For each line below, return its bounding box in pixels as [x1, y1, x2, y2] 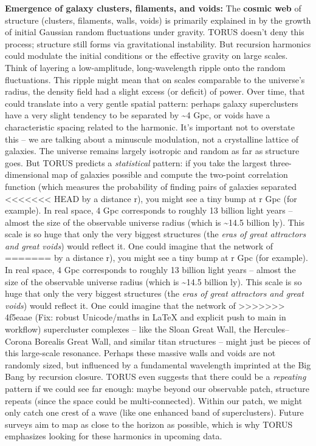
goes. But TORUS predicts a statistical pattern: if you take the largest [5, 156, 267, 169]
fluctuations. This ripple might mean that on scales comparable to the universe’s [5, 73, 305, 86]
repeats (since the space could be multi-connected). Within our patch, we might [5, 394, 303, 407]
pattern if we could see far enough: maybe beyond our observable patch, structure [5, 382, 309, 394]
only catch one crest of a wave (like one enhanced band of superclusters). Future [5, 406, 304, 419]
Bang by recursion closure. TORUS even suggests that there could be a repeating [5, 370, 306, 383]
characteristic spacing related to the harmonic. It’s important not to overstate [5, 120, 295, 133]
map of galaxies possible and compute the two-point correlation [52, 168, 288, 181]
